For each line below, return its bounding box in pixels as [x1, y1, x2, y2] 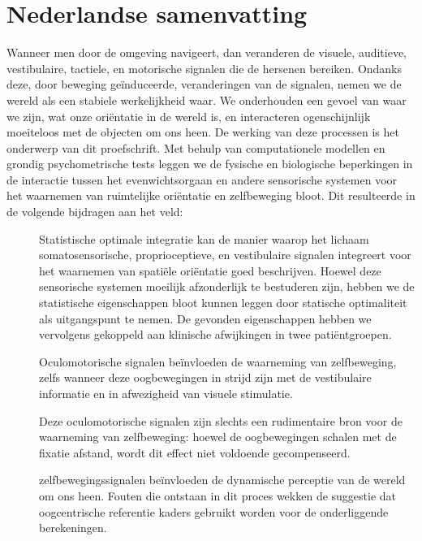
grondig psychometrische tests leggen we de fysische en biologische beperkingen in [6, 155, 413, 172]
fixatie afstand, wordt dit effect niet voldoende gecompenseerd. [39, 444, 351, 461]
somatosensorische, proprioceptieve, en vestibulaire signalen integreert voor [39, 246, 411, 263]
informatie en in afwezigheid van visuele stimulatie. [39, 385, 293, 401]
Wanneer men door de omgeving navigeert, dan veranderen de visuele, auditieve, [6, 44, 407, 61]
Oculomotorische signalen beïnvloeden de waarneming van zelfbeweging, [39, 353, 397, 370]
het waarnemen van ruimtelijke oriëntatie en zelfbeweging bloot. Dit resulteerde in [6, 187, 416, 204]
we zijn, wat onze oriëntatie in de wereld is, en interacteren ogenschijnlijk [6, 107, 371, 124]
